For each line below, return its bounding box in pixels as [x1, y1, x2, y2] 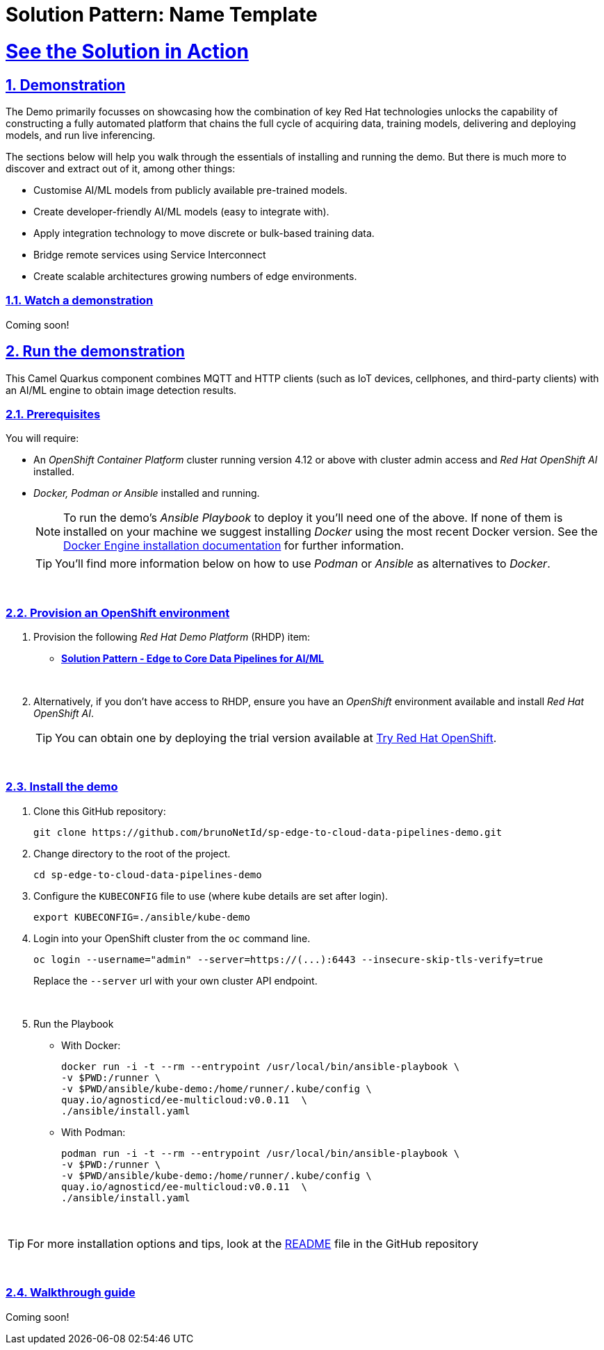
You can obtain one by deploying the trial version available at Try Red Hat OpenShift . [55, 731, 497, 746]
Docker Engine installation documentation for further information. [63, 538, 405, 553]
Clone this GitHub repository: [33, 805, 166, 817]
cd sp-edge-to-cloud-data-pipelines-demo [33, 869, 262, 880]
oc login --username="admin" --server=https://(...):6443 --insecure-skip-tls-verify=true [33, 953, 544, 965]
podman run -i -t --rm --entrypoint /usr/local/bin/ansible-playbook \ [61, 1147, 460, 1159]
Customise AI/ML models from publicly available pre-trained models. [33, 183, 348, 196]
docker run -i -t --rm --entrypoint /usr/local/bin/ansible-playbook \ [61, 1060, 460, 1072]
